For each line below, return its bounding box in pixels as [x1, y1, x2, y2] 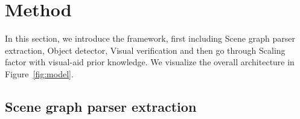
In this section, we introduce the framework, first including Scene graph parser [5, 32, 295, 45]
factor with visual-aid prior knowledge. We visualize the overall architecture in [5, 56, 295, 68]
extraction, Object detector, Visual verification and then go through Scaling [5, 43, 286, 56]
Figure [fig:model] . [5, 67, 74, 80]
